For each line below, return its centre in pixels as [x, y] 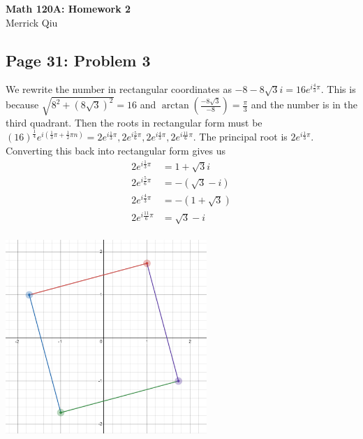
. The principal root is [240, 137]
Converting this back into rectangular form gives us [116, 151]
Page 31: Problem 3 [78, 60]
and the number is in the [304, 105]
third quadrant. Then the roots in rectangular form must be [134, 122]
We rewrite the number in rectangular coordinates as [119, 89]
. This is [338, 89]
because [22, 105]
